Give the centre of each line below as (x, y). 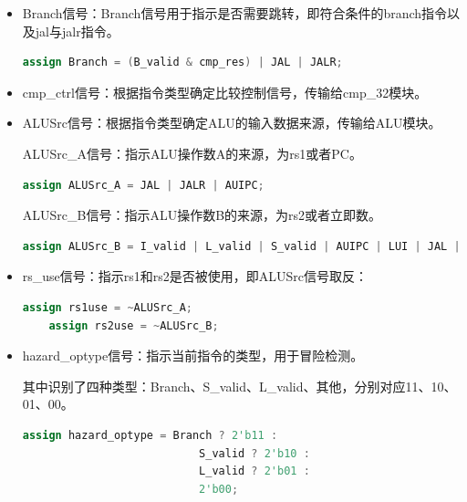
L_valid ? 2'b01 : (254, 471)
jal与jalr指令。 (77, 31)
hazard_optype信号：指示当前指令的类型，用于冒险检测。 (193, 356)
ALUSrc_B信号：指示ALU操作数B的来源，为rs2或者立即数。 (202, 215)
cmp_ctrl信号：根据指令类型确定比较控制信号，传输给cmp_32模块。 (225, 92)
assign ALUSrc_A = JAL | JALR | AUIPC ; (143, 185)
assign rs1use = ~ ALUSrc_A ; (107, 307)
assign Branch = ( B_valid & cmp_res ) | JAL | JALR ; (182, 63)
